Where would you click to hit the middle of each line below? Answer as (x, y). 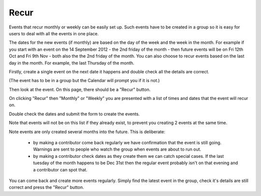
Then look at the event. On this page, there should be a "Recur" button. (80, 89)
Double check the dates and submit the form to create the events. (74, 114)
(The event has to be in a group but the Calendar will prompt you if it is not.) (84, 81)
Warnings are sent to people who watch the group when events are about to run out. (117, 149)
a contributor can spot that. (60, 169)
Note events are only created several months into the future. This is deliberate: (87, 132)
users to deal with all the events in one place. (54, 33)
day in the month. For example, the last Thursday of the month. (72, 63)
